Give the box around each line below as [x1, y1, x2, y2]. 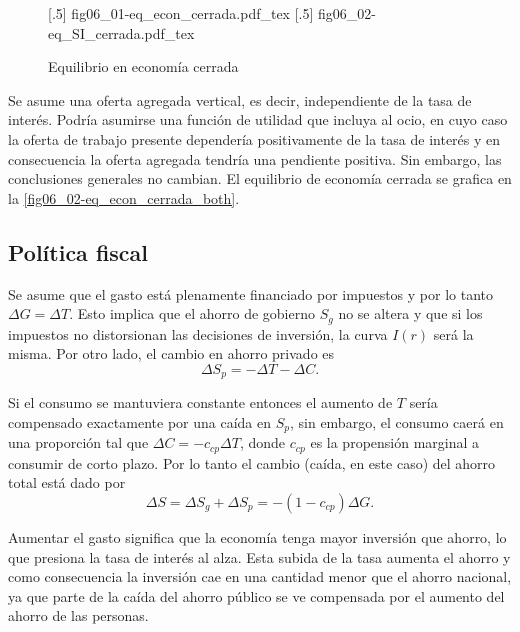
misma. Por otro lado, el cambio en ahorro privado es [8, 343, 335, 364]
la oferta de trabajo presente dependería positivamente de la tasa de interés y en [8, 128, 501, 149]
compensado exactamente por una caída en [8, 411, 271, 432]
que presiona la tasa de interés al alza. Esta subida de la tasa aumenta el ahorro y [8, 546, 511, 567]
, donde [239, 432, 286, 453]
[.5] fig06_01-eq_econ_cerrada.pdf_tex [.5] [48, 3, 314, 23]
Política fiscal [8, 236, 149, 267]
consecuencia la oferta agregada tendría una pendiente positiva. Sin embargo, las [8, 148, 502, 169]
